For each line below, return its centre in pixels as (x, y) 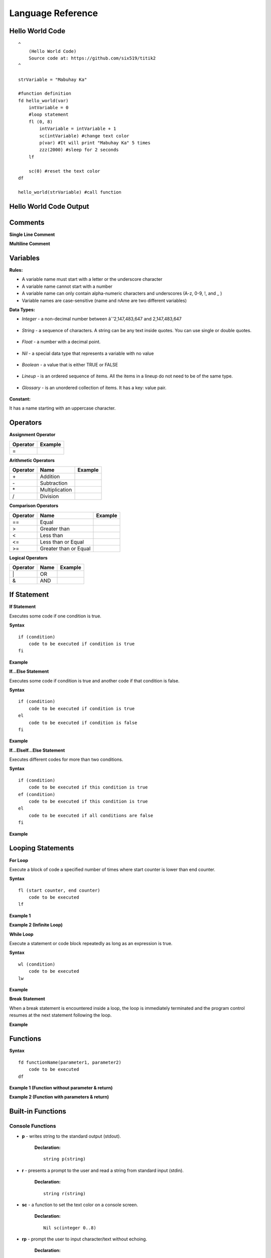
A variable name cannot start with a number (67, 286)
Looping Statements (42, 848)
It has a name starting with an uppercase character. (62, 408)
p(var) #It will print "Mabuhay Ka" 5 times (95, 143)
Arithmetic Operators (32, 460)
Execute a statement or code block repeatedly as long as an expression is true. (91, 943)
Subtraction (54, 483)
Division (49, 497)
